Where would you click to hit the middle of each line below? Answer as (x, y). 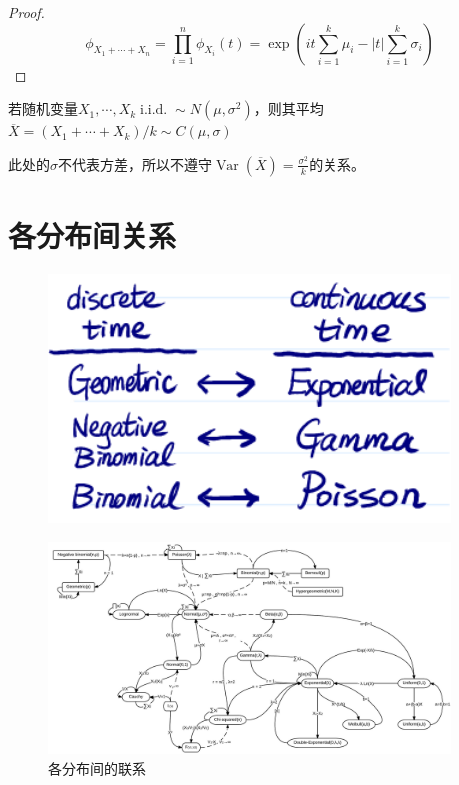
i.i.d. (153, 110)
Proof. (26, 12)
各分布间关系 (92, 234)
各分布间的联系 (97, 767)
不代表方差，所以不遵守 (135, 163)
